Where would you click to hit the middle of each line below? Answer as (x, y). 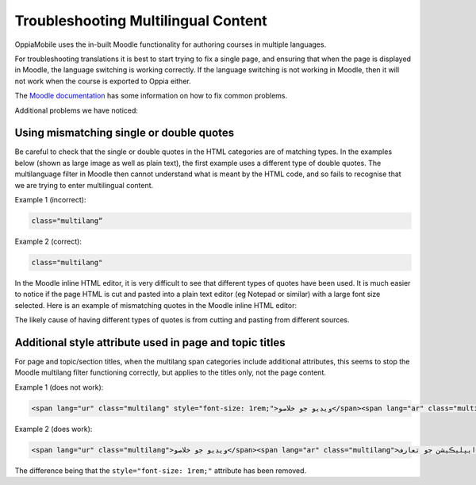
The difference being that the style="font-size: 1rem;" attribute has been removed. (161, 470)
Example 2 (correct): (48, 241)
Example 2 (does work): (54, 429)
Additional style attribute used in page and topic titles (150, 343)
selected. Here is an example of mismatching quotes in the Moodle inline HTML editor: (156, 305)
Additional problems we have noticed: (77, 110)
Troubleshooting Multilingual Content (141, 21)
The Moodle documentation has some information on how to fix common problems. (151, 96)
